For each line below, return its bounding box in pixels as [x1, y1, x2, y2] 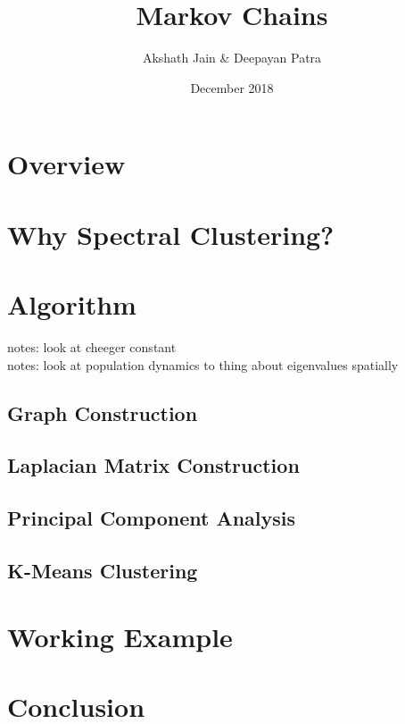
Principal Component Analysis [7, 504, 295, 532]
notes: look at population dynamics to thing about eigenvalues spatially [7, 355, 399, 374]
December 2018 [190, 78, 274, 97]
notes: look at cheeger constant [7, 338, 177, 356]
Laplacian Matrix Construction [7, 451, 300, 479]
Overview [7, 146, 126, 182]
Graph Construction [7, 399, 198, 426]
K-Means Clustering [7, 556, 198, 584]
